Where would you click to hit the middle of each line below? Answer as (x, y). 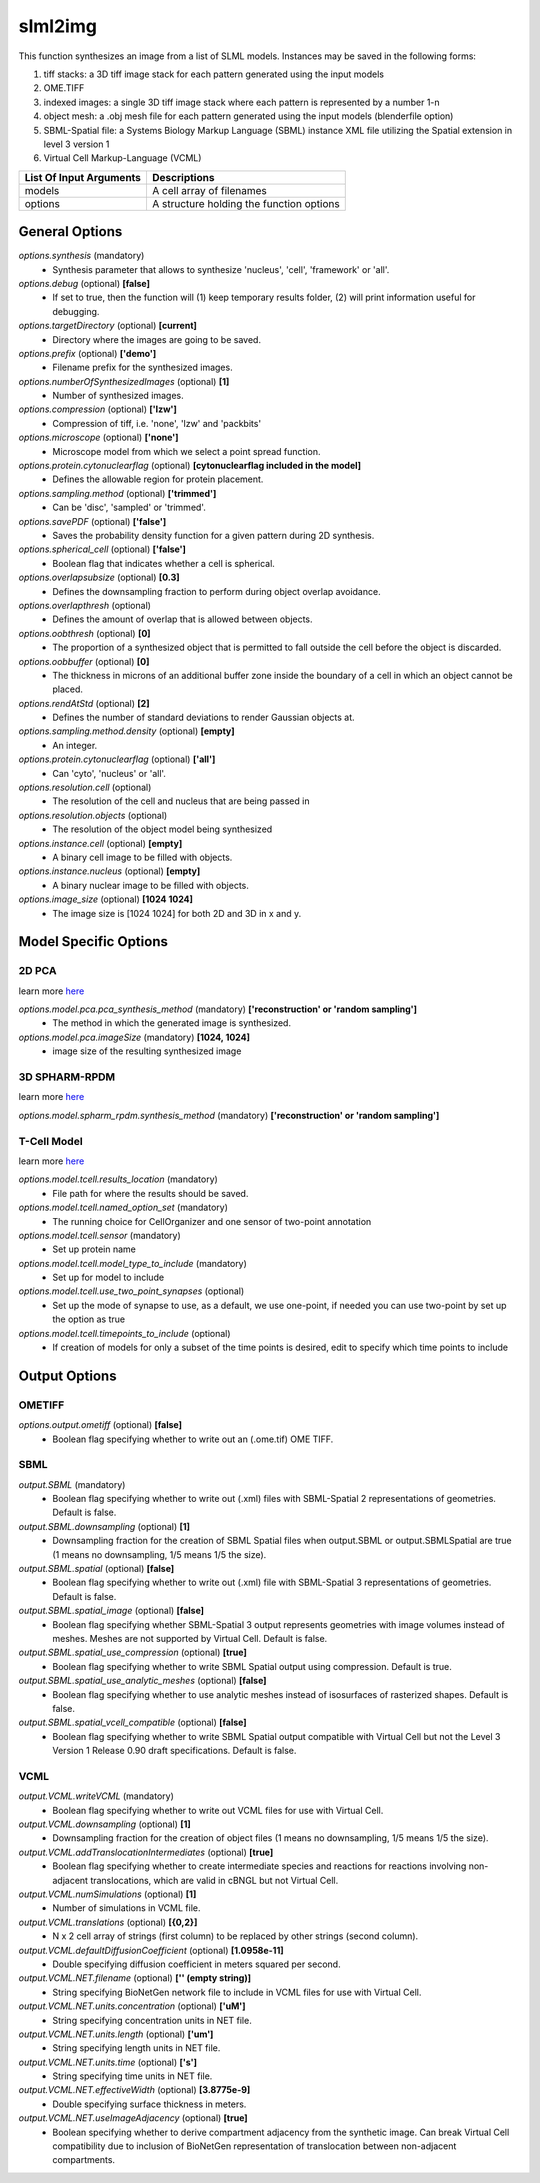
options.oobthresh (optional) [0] (84, 633)
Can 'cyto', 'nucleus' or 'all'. (109, 773)
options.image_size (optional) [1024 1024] (106, 899)
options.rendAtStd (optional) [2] (84, 703)
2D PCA (37, 971)
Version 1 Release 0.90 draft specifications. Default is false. (174, 1751)
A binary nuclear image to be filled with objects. (150, 885)
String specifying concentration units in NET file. (152, 2020)
